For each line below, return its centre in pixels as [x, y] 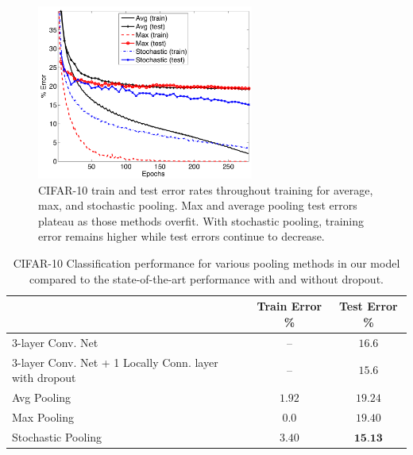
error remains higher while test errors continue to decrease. [181, 236]
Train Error [289, 306]
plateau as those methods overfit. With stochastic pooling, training [201, 220]
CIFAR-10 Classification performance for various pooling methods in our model [206, 263]
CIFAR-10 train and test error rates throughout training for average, [206, 189]
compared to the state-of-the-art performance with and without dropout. [206, 278]
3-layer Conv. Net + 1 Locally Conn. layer [115, 362]
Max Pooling [43, 416]
